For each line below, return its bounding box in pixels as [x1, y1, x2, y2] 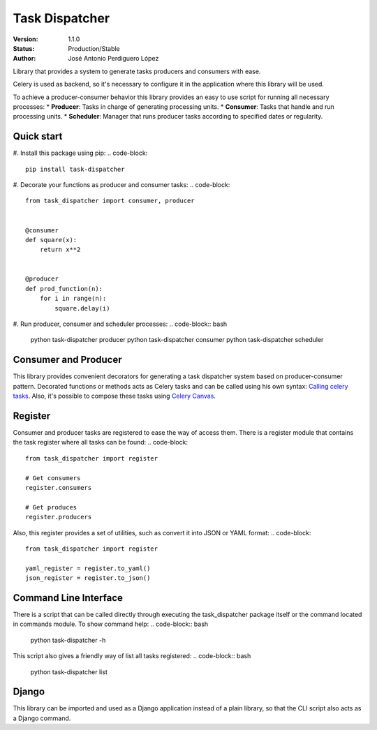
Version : [13, 35, 38, 43]
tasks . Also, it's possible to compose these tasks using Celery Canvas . [13, 392, 216, 401]
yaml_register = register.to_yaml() [25, 564, 151, 572]
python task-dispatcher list [30, 667, 108, 676]
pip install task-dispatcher [25, 165, 125, 173]
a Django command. [13, 714, 71, 722]
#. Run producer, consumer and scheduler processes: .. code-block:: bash [13, 320, 228, 328]
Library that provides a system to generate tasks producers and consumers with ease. [13, 67, 261, 75]
